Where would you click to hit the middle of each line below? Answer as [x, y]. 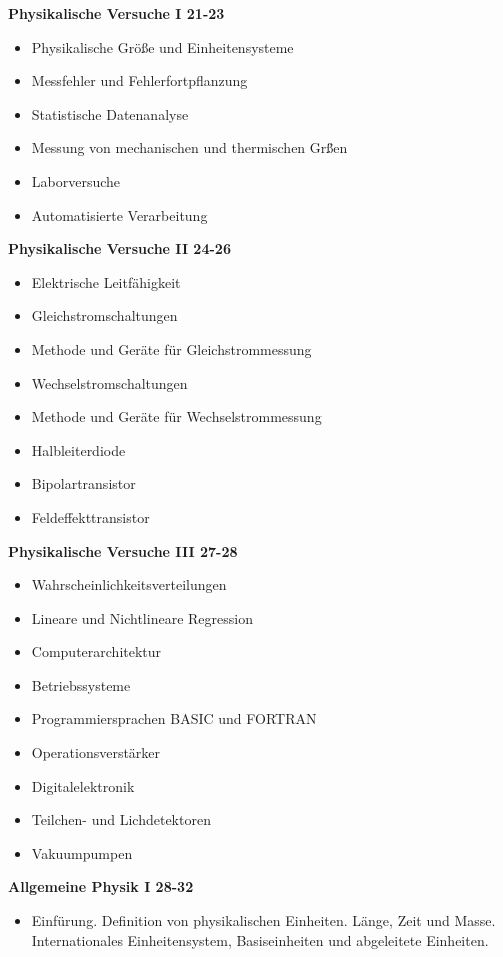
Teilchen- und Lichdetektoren [121, 819]
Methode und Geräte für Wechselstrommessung [176, 416]
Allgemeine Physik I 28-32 [101, 886]
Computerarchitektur [96, 651]
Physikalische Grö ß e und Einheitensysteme [162, 46]
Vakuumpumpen [82, 852]
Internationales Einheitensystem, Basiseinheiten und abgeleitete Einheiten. [260, 939]
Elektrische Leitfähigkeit [106, 281]
